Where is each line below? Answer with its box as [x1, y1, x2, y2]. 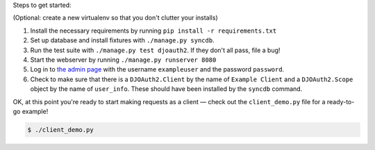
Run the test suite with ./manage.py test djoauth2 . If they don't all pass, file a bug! [30, 46, 281, 54]
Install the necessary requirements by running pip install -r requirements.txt [30, 26, 277, 35]
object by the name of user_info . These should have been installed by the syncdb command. [30, 85, 303, 93]
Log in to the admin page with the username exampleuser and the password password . [30, 65, 285, 74]
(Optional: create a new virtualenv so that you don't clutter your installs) [12, 14, 218, 22]
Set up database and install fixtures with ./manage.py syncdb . [30, 36, 215, 44]
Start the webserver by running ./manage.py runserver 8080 [30, 56, 217, 64]
